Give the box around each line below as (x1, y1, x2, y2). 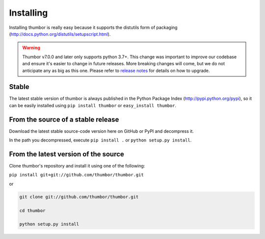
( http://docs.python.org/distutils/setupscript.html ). (9, 31, 111, 37)
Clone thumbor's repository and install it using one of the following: (9, 163, 145, 168)
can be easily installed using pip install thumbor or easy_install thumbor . (9, 102, 177, 108)
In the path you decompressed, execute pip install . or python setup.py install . (9, 137, 192, 143)
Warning (22, 45, 40, 51)
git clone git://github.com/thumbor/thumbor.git (19, 194, 139, 199)
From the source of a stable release (9, 115, 119, 123)
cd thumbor (19, 208, 46, 213)
